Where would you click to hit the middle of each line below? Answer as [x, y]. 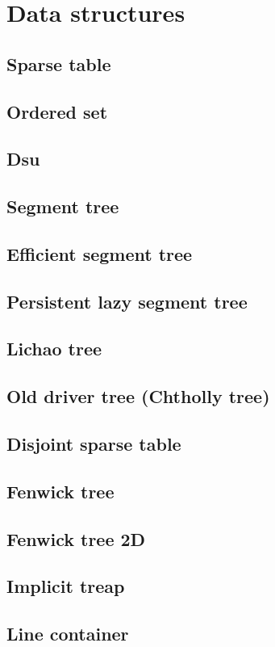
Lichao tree [54, 349]
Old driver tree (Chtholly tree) [138, 396]
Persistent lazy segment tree [127, 301]
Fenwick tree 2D [76, 538]
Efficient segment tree [100, 253]
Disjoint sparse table [94, 444]
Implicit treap [66, 586]
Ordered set [57, 111]
